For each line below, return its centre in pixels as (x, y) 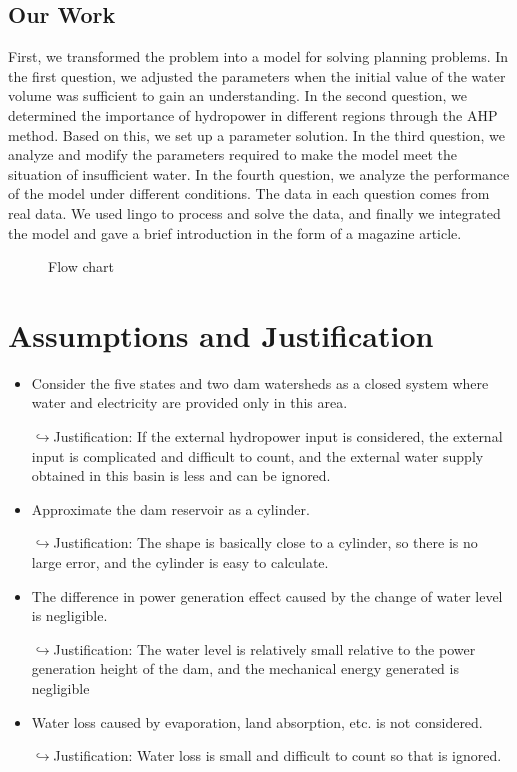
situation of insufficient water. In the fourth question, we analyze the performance (259, 173)
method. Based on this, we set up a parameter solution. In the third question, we (256, 134)
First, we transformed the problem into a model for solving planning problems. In (258, 56)
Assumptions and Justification (221, 334)
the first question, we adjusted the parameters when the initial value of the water (257, 75)
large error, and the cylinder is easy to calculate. (180, 562)
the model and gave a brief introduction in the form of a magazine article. (235, 232)
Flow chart (81, 266)
